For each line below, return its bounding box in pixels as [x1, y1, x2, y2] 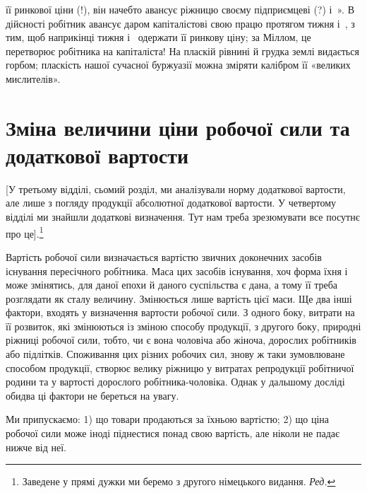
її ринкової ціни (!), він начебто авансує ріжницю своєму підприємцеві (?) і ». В [6, 2, 354, 16]
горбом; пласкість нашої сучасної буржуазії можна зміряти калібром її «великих [6, 57, 351, 72]
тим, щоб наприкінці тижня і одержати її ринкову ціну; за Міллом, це [6, 30, 311, 45]
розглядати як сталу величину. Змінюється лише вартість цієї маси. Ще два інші [6, 291, 352, 306]
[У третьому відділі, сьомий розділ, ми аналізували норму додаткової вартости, [6, 181, 346, 196]
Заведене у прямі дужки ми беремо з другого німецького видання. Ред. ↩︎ [22, 474, 336, 489]
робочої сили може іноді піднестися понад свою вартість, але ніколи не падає [6, 426, 340, 441]
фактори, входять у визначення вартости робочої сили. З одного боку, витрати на [6, 305, 355, 320]
